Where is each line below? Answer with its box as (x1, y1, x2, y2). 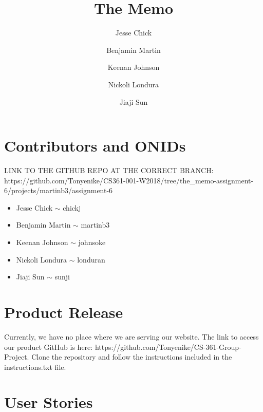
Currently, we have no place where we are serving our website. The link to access (4, 331, 259, 342)
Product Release (4, 301, 123, 322)
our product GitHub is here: (4, 341, 93, 352)
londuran (77, 254, 105, 265)
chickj (63, 202, 81, 213)
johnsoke (78, 237, 106, 247)
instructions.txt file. (4, 361, 66, 372)
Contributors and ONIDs (4, 135, 186, 156)
